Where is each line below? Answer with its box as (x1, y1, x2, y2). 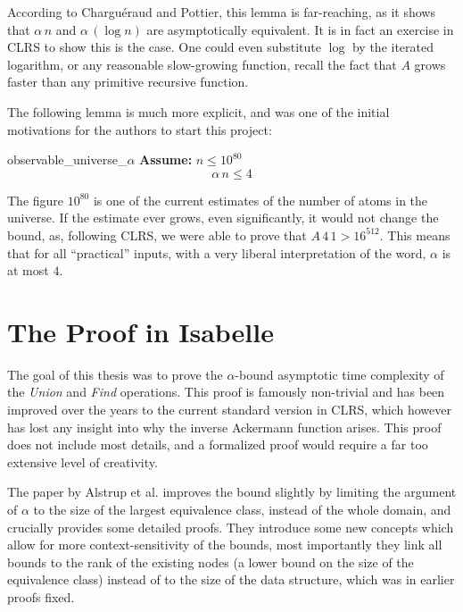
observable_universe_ (7, 150, 128, 169)
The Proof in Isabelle (7, 313, 274, 349)
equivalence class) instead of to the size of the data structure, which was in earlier (7, 570, 455, 589)
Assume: (139, 150, 193, 169)
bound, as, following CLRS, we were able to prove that (7, 225, 307, 244)
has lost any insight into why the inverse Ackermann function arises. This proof (7, 417, 442, 436)
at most (7, 261, 49, 280)
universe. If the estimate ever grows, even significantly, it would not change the (7, 208, 439, 227)
